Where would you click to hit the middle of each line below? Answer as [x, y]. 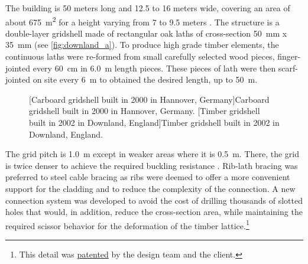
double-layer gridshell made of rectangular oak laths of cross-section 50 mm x [146, 33]
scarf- [288, 68]
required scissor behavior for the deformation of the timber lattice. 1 [127, 224]
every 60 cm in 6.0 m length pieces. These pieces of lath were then [154, 68]
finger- [289, 56]
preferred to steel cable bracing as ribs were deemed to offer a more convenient [148, 177]
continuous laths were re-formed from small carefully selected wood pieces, [140, 56]
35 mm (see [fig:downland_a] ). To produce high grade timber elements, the [142, 45]
